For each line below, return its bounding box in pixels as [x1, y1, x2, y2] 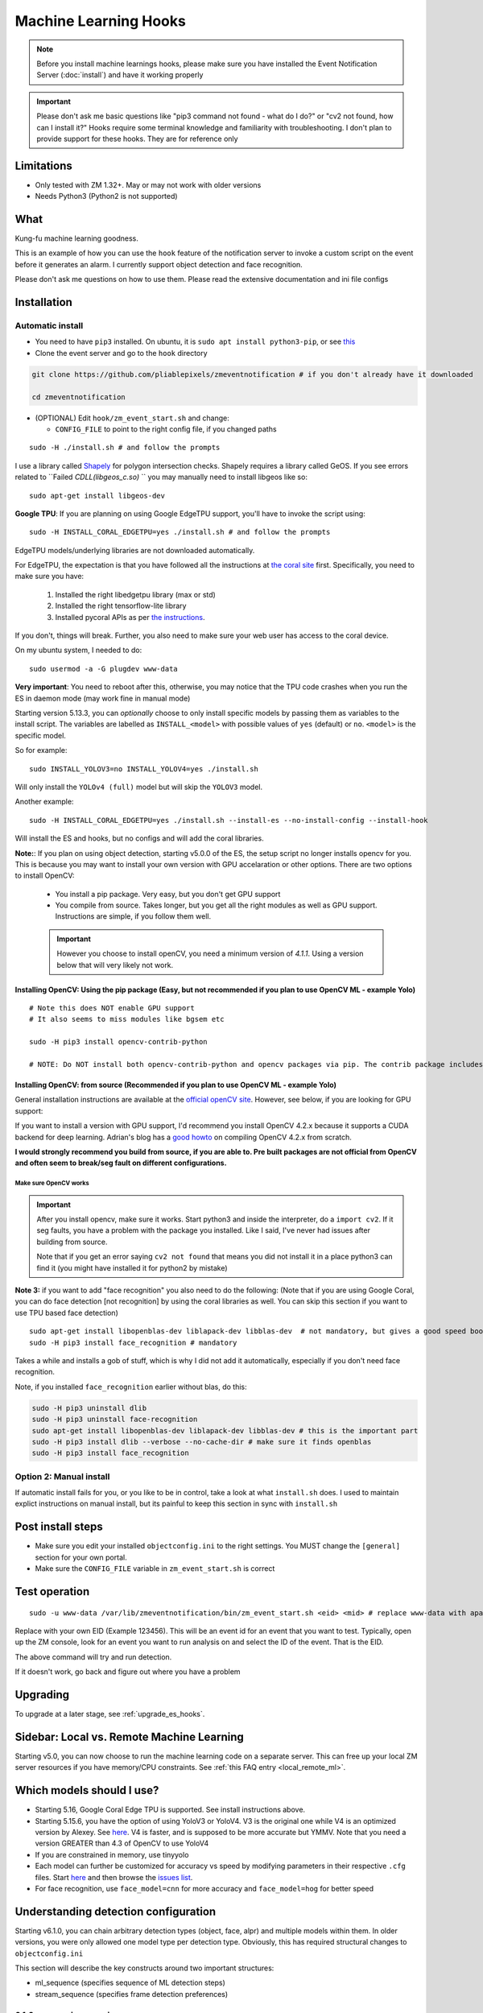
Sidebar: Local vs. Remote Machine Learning [14, 1730, 245, 1743]
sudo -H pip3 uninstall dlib [31, 1403, 147, 1412]
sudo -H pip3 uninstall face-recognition [31, 1415, 198, 1424]
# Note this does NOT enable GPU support [29, 1003, 195, 1013]
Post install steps [14, 1520, 104, 1534]
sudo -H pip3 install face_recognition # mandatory [29, 1337, 237, 1347]
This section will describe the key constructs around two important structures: [14, 1963, 275, 1973]
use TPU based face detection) [14, 1308, 118, 1317]
